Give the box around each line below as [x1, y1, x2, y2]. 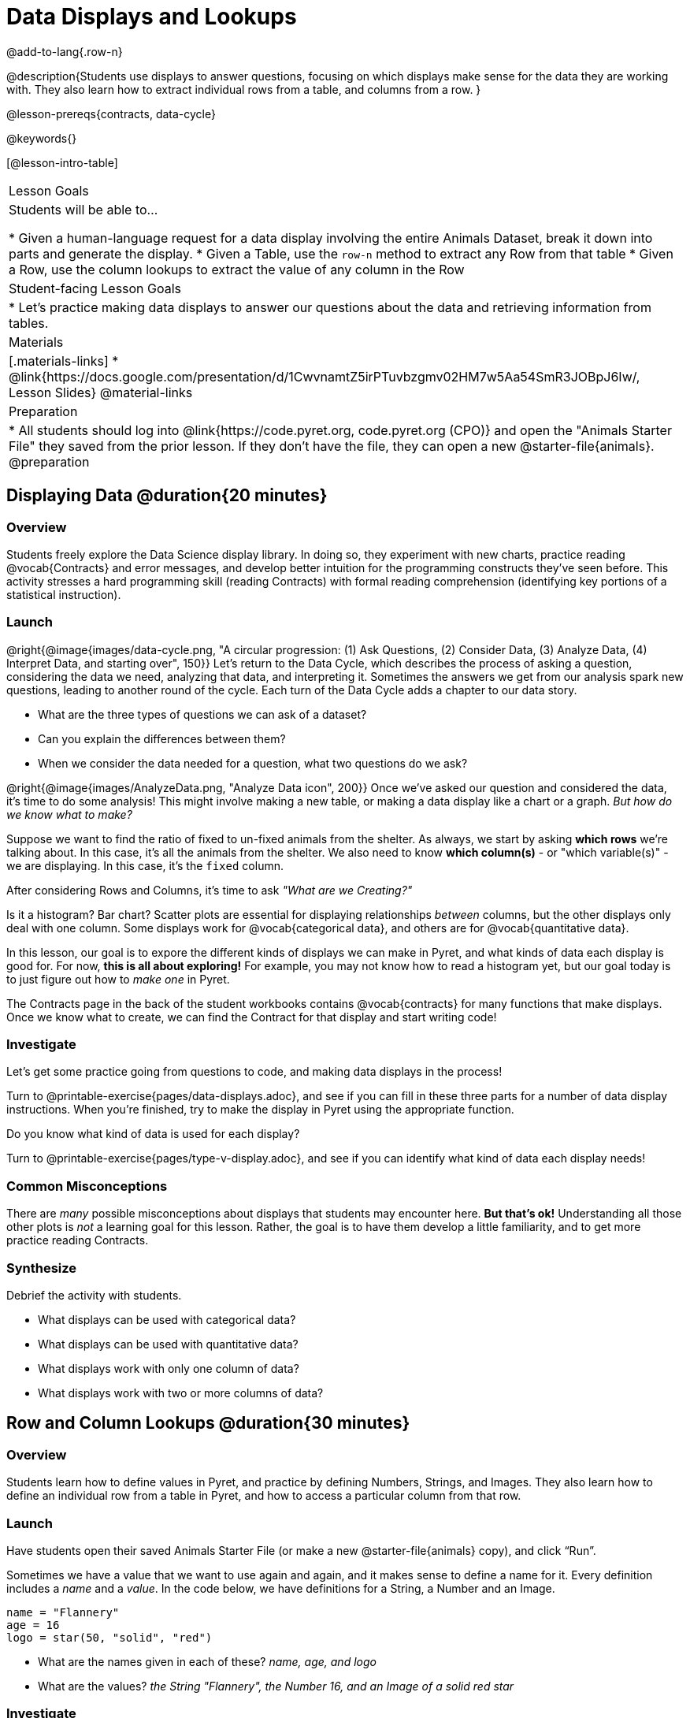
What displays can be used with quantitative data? [38, 1337, 299, 1351]
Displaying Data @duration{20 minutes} [6, 485, 328, 506]
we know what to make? [6, 807, 132, 821]
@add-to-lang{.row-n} [6, 44, 123, 58]
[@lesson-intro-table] [6, 155, 118, 169]
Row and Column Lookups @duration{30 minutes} [6, 1413, 410, 1434]
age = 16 [6, 1618, 60, 1631]
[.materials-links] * [9, 352, 119, 369]
